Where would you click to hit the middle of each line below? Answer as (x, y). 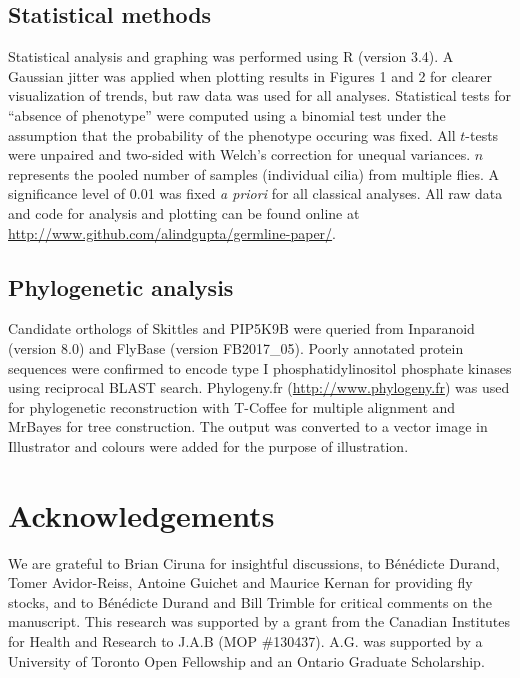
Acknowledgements (141, 514)
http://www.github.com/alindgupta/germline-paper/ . (172, 232)
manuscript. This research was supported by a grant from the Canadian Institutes (259, 621)
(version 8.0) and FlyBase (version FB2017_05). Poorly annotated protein (236, 347)
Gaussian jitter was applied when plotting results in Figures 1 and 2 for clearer (250, 75)
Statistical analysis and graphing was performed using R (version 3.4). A (231, 56)
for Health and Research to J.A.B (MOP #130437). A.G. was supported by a (245, 641)
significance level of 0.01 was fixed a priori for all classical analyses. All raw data (255, 193)
